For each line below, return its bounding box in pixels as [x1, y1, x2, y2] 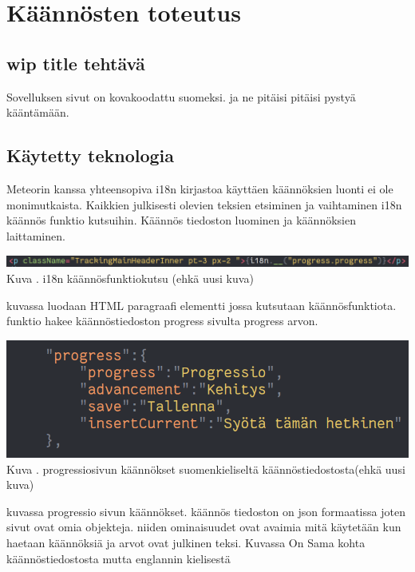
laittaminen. [6, 227, 65, 244]
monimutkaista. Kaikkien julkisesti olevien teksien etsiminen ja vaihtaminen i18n [6, 196, 402, 213]
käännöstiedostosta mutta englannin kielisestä [6, 550, 231, 566]
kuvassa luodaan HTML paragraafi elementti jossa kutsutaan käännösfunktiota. [6, 296, 397, 313]
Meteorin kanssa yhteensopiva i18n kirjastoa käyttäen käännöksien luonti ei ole [6, 180, 393, 197]
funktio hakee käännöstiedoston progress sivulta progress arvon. [6, 312, 318, 329]
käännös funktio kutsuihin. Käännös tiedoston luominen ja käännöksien [6, 212, 356, 228]
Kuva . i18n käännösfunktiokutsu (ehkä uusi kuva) [6, 269, 254, 286]
